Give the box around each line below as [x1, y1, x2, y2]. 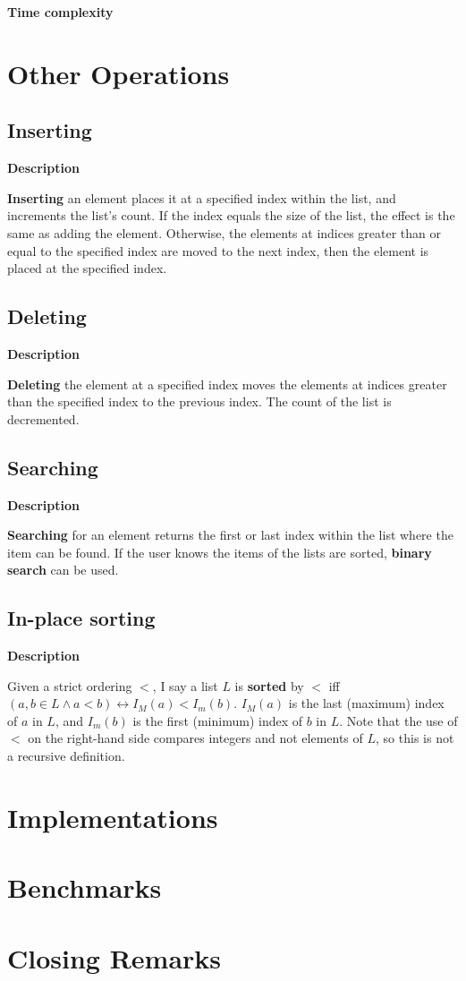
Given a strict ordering [7, 676, 132, 695]
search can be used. [7, 560, 119, 579]
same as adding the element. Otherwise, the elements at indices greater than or [7, 223, 442, 242]
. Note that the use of [339, 711, 458, 729]
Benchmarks [7, 869, 162, 906]
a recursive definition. [7, 746, 125, 765]
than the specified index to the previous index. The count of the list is [7, 392, 392, 411]
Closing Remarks [7, 939, 222, 976]
